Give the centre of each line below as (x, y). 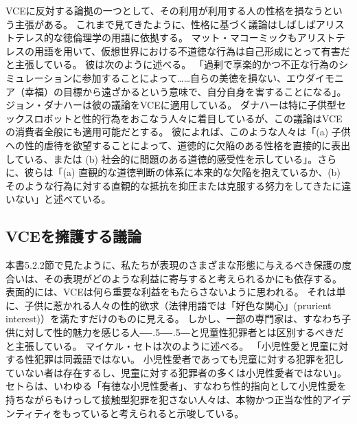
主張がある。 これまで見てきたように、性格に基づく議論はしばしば (165, 24)
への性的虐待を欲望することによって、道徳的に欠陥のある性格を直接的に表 (173, 145)
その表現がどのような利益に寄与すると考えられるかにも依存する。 (193, 278)
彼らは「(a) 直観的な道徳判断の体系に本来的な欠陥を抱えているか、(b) (182, 172)
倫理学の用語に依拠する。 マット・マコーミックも (185, 37)
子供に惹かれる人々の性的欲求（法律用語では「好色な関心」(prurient (178, 305)
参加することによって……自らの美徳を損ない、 (184, 77)
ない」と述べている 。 (63, 199)
